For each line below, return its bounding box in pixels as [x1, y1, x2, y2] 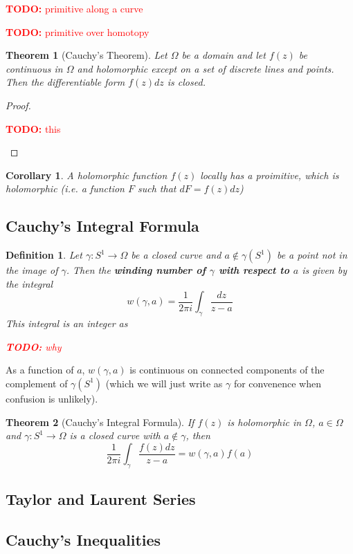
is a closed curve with [69, 428, 161, 443]
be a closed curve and [131, 248, 221, 262]
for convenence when [233, 376, 321, 390]
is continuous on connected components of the [129, 362, 325, 377]
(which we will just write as [105, 376, 223, 390]
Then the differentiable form [6, 75, 125, 89]
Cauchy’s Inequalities [6, 529, 161, 551]
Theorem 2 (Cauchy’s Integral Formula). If [6, 414, 194, 429]
